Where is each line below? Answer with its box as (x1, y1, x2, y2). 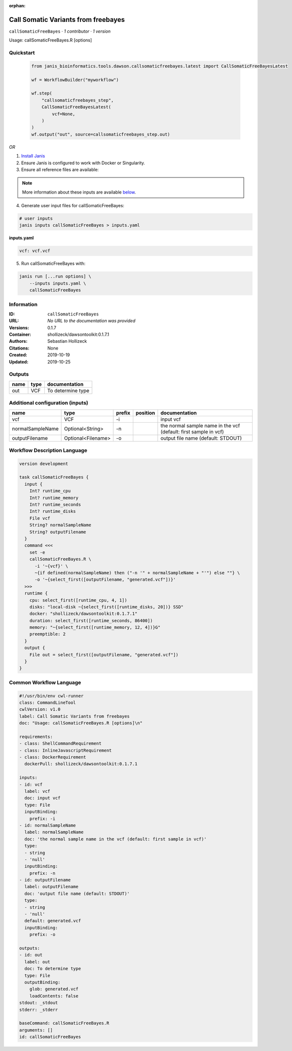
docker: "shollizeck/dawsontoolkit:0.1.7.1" (29, 611, 138, 617)
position (135, 409, 155, 416)
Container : (9, 331, 32, 337)
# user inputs (19, 216, 53, 221)
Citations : (9, 345, 30, 351)
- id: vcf (19, 781, 43, 787)
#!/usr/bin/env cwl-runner (19, 693, 84, 699)
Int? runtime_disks (29, 508, 76, 514)
